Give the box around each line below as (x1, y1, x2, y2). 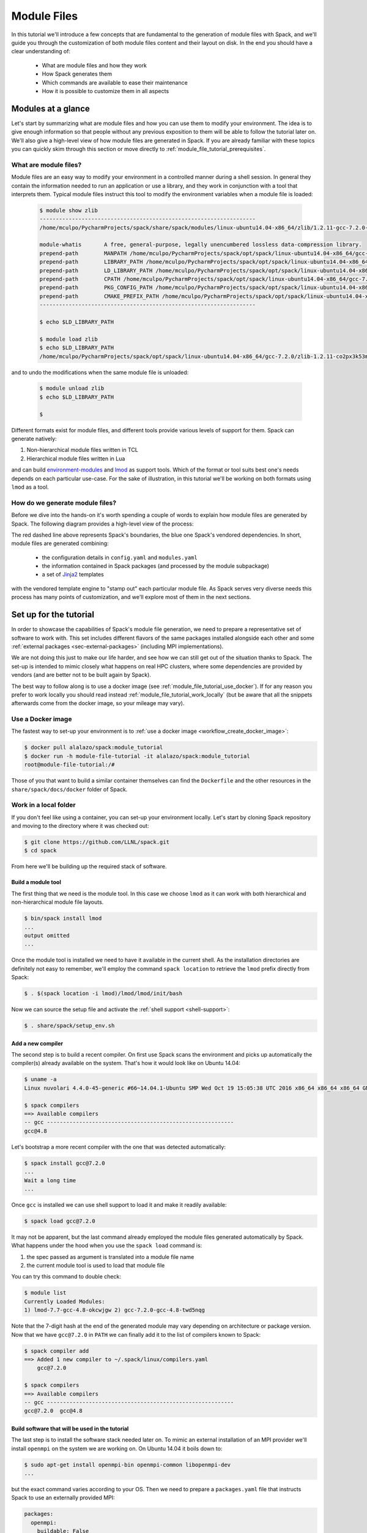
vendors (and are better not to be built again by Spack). (11, 671, 151, 679)
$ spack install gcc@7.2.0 (24, 1160, 105, 1166)
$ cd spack (24, 847, 57, 854)
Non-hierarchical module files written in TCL (26, 446, 139, 454)
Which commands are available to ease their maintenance (42, 78, 188, 86)
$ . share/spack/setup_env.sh (24, 1022, 115, 1030)
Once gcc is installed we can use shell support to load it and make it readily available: (11, 1201, 227, 1208)
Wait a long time (24, 1177, 76, 1183)
